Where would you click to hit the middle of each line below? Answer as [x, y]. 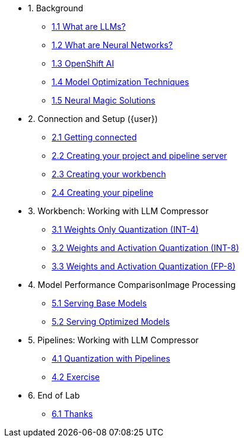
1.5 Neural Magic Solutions [104, 100]
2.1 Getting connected [94, 137]
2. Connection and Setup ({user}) [93, 119]
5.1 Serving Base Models [99, 303]
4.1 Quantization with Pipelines [111, 358]
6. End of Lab [54, 395]
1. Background [56, 8]
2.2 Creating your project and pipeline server [140, 156]
